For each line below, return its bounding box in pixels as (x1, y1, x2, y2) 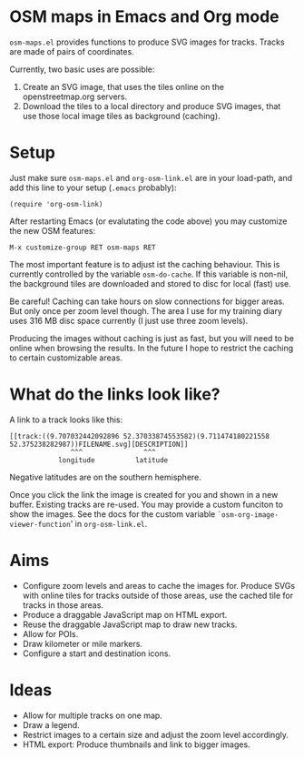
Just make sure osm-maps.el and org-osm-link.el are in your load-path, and (9, 172, 293, 183)
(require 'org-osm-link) (9, 199, 103, 208)
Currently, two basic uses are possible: (9, 64, 155, 75)
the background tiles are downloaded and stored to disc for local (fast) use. (9, 278, 292, 288)
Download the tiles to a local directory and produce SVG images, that (22, 100, 281, 111)
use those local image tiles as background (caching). (22, 110, 221, 121)
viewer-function (9, 520, 71, 529)
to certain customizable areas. (9, 352, 123, 363)
